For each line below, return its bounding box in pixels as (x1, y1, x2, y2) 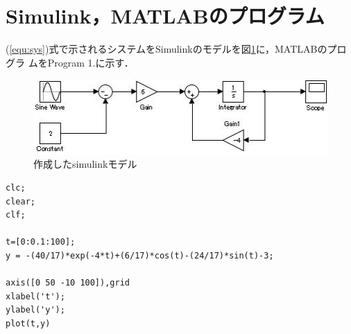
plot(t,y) (6, 318, 51, 328)
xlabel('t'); (6, 291, 65, 301)
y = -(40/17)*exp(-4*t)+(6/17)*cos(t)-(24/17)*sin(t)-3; (6, 250, 274, 261)
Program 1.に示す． (47, 55, 134, 69)
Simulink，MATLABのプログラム (6, 1, 325, 30)
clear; (6, 196, 35, 206)
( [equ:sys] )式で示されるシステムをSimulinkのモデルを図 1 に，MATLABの (6, 42, 327, 56)
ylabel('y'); (6, 305, 65, 315)
